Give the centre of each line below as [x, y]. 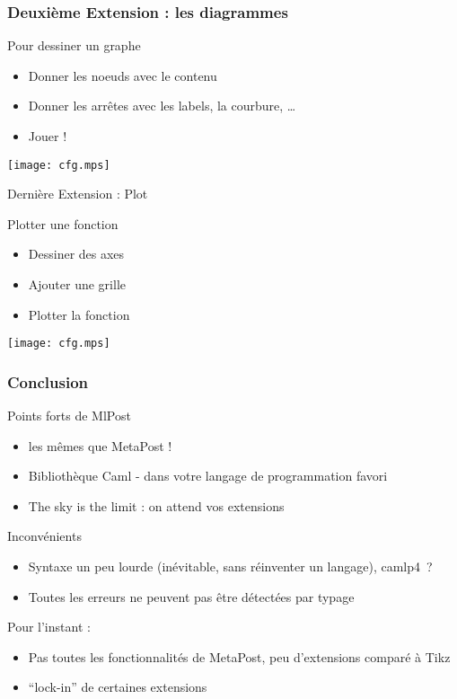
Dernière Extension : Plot [78, 194]
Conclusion [48, 381]
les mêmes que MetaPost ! [100, 445]
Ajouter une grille [77, 284]
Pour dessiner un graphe [74, 45]
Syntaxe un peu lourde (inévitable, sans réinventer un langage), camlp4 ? [230, 566]
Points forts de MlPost [69, 416]
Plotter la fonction [79, 314]
